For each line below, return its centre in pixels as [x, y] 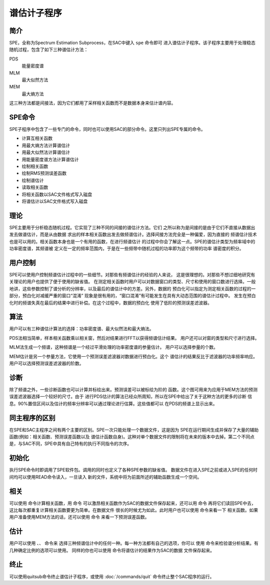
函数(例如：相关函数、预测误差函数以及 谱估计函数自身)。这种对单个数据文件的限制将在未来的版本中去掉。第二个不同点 [132, 437]
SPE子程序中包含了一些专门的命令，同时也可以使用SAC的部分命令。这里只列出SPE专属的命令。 [107, 129]
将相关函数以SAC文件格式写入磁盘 [57, 194]
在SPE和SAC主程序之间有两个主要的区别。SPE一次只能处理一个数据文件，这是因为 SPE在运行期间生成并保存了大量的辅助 [134, 430]
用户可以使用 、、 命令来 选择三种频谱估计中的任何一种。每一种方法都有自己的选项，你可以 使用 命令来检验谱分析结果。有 [134, 543]
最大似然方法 [35, 80]
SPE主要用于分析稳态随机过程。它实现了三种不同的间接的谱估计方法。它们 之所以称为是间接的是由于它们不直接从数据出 [132, 227]
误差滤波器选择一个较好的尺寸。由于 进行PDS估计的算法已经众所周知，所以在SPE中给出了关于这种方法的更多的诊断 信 [131, 397]
